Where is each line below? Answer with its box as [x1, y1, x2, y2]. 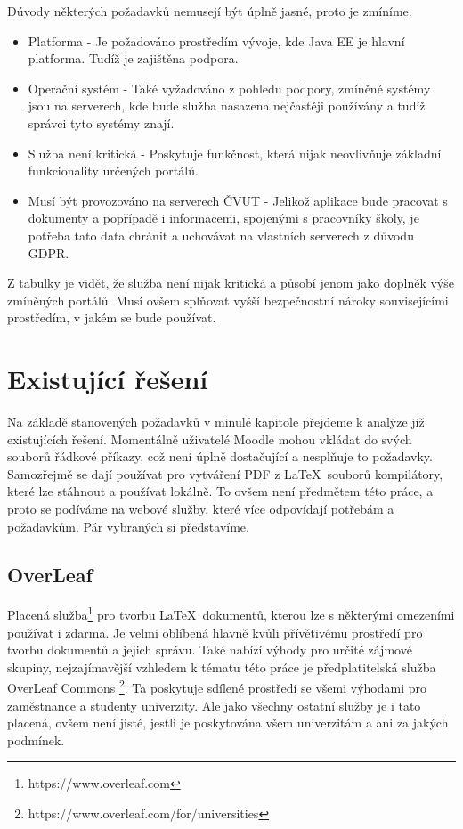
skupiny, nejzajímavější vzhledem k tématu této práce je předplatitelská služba [7, 657, 436, 676]
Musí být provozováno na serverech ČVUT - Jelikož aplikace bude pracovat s [28, 191, 448, 209]
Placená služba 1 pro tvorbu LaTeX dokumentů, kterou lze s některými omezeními [7, 603, 455, 624]
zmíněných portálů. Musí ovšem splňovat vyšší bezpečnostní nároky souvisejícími [7, 290, 449, 309]
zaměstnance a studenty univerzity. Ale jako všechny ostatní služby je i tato [7, 695, 421, 714]
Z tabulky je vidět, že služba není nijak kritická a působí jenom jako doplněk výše [7, 273, 454, 292]
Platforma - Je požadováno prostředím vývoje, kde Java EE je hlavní [28, 31, 405, 50]
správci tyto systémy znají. [28, 113, 175, 132]
